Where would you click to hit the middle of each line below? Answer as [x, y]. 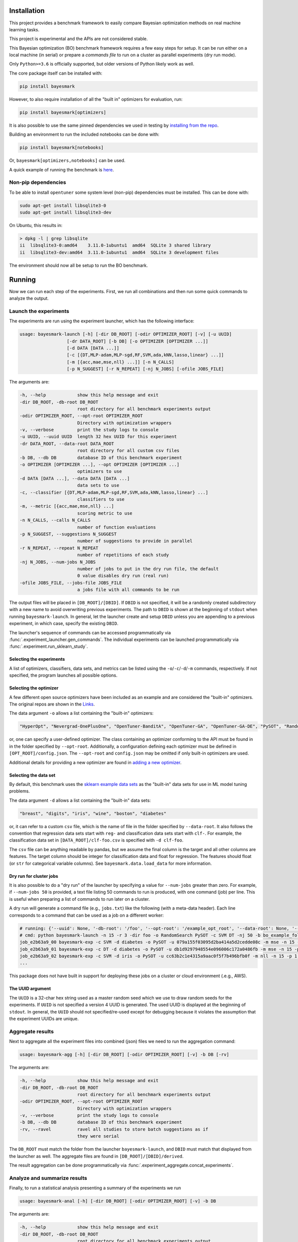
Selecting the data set [32, 775]
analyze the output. [29, 299]
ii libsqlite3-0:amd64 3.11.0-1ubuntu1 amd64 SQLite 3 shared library [115, 245]
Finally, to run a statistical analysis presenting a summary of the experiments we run [95, 1188]
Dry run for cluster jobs [34, 876]
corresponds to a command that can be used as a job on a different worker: [86, 915]
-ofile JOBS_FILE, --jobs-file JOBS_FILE [71, 583]
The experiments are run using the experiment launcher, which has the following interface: [102, 321]
